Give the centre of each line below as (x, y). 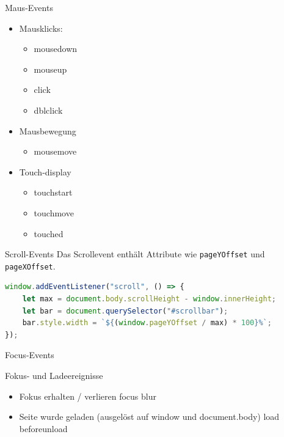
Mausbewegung (48, 130)
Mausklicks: (41, 28)
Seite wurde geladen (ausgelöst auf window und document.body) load (149, 417)
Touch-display (45, 171)
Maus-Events (29, 7)
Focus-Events (30, 355)
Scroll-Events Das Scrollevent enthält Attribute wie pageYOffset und (135, 254)
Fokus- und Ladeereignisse (54, 375)
